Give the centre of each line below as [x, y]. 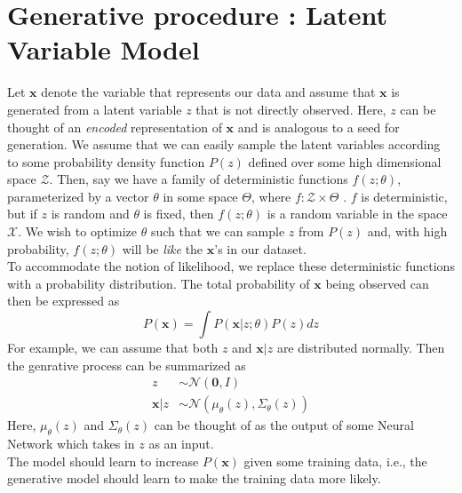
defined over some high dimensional [345, 161]
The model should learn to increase [103, 461]
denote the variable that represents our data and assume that [208, 92]
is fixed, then [179, 214]
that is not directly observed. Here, [291, 109]
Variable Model [104, 49]
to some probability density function [106, 161]
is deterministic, [404, 196]
